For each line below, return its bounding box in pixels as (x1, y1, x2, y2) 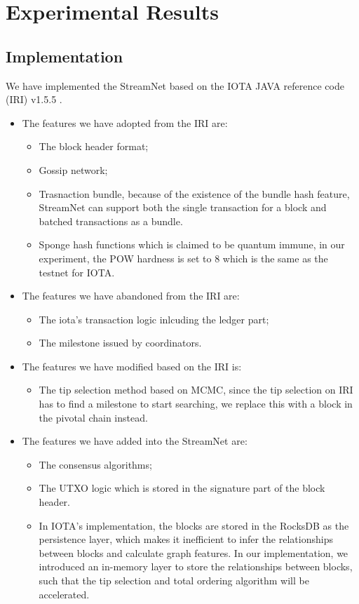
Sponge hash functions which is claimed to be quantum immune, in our (39, 237, 345, 252)
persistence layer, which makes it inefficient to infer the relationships (39, 532, 333, 546)
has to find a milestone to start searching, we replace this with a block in (39, 396, 353, 411)
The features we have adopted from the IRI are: (22, 115, 228, 130)
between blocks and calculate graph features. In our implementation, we (39, 545, 348, 560)
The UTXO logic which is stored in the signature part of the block (39, 481, 325, 495)
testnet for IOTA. (39, 264, 115, 279)
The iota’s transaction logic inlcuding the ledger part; (39, 311, 269, 326)
